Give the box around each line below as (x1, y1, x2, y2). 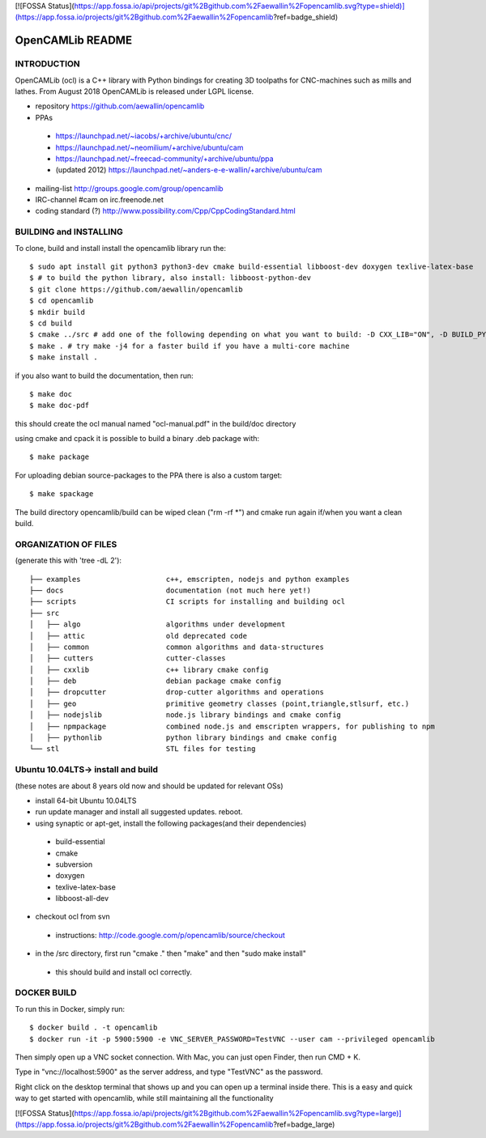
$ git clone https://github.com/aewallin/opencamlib (29, 284, 243, 294)
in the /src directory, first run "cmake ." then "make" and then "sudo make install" (35, 949, 307, 958)
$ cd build (29, 318, 73, 328)
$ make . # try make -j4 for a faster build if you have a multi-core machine (29, 341, 350, 350)
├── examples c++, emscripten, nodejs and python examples (29, 575, 350, 584)
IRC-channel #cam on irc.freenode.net (35, 195, 164, 205)
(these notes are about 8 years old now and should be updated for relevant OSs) (15, 781, 283, 791)
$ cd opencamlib (29, 296, 94, 305)
